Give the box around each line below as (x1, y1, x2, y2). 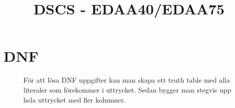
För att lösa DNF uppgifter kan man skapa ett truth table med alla (23, 75, 230, 85)
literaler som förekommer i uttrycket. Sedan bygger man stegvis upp (23, 84, 232, 95)
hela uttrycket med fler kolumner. (23, 94, 126, 105)
